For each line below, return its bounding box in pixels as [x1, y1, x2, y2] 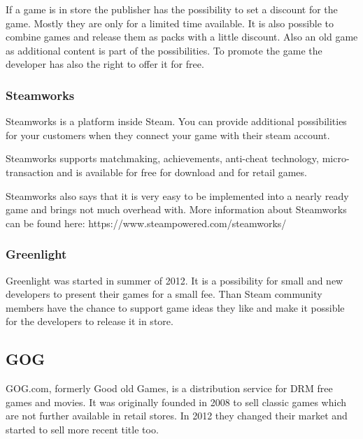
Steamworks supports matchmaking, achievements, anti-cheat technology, [6, 151, 319, 166]
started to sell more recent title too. [6, 422, 159, 436]
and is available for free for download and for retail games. [57, 164, 307, 179]
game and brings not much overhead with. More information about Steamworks [6, 202, 347, 217]
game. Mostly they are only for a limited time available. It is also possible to [6, 15, 334, 30]
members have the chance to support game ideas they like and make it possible [6, 300, 345, 315]
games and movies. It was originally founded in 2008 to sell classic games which [6, 394, 347, 409]
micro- [322, 151, 350, 166]
